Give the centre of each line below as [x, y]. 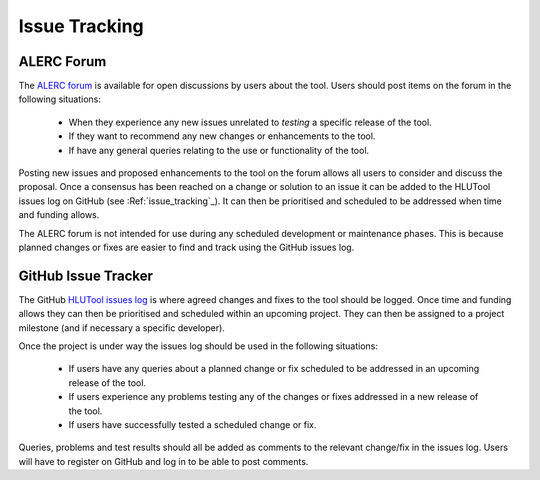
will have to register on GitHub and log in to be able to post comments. [163, 461]
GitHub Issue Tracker [86, 275]
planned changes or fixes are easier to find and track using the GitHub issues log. [186, 247]
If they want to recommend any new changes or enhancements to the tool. [222, 136]
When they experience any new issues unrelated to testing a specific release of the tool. [250, 122]
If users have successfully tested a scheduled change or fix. [192, 424]
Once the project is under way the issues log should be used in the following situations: [198, 346]
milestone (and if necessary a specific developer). [121, 327]
